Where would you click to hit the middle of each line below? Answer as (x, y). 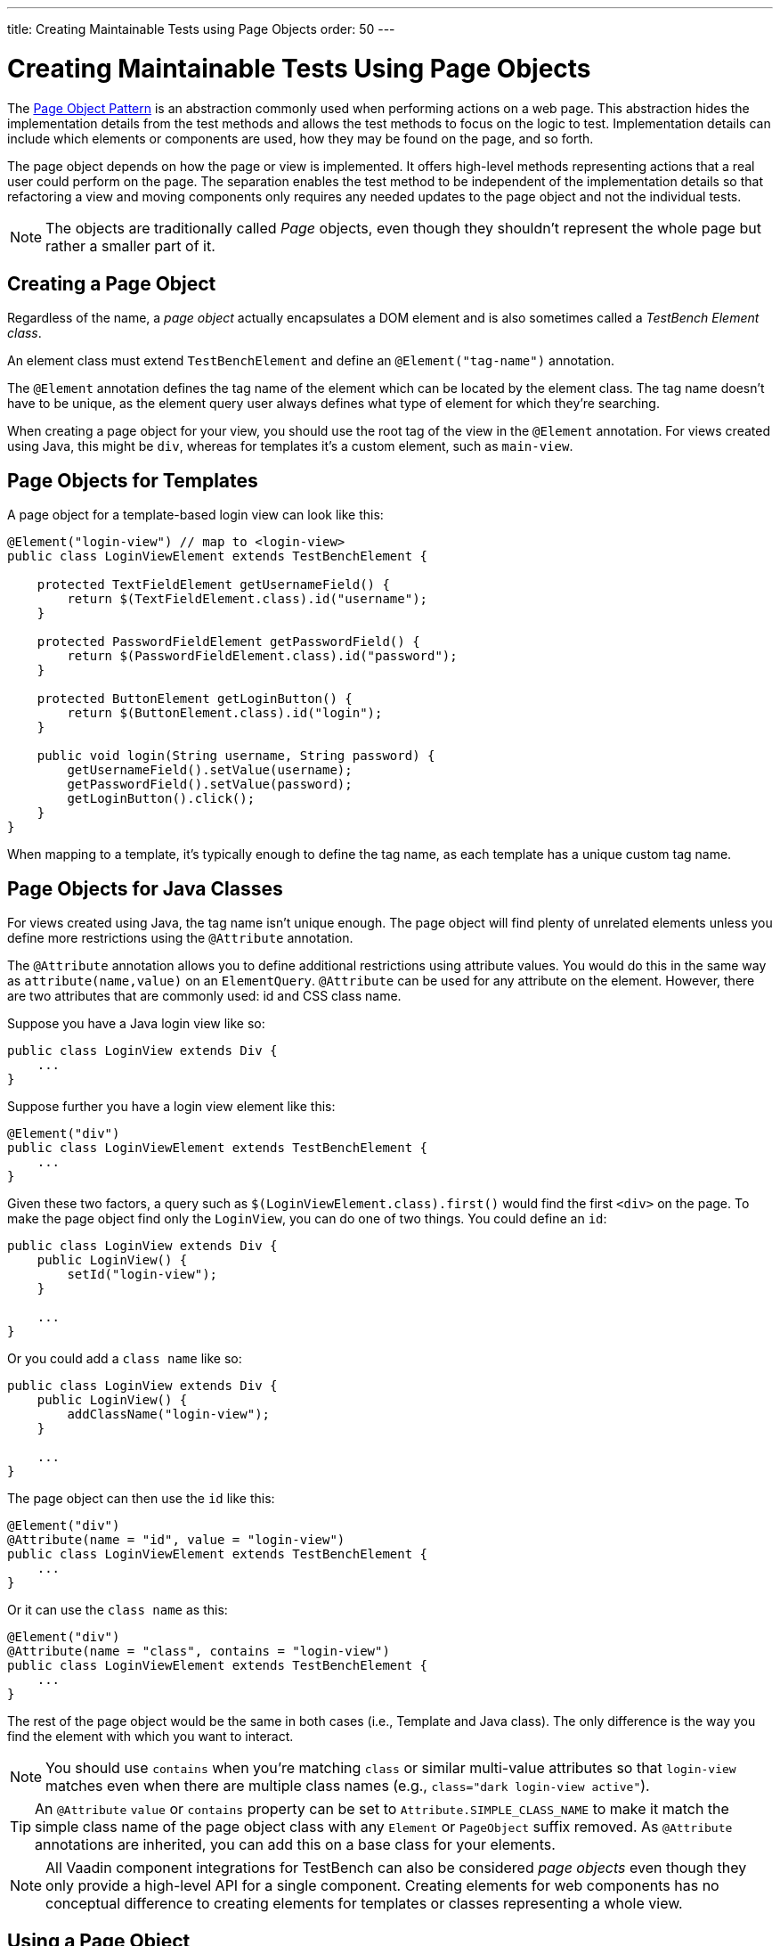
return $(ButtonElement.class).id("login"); (225, 713)
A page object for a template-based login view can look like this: (195, 515)
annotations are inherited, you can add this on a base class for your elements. (295, 1845)
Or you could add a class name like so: (125, 1359)
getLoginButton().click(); (161, 799)
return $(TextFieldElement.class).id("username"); (248, 599)
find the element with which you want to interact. (150, 1737)
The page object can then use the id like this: (141, 1499)
